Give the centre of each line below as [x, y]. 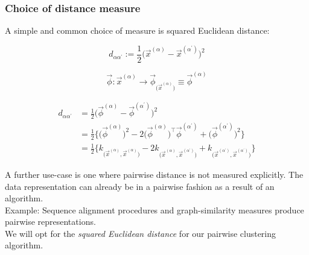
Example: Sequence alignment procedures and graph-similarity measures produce [154, 209]
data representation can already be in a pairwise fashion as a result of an [140, 186]
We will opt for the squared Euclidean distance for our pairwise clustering [141, 233]
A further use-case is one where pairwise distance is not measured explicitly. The [154, 174]
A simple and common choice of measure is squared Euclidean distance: [137, 30]
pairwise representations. [50, 222]
